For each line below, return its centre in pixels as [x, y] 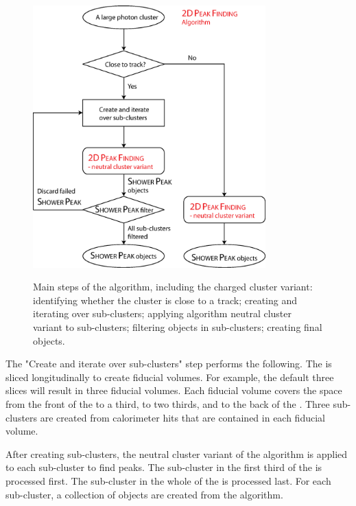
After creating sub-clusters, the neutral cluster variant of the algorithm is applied [177, 453]
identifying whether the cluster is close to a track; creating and [165, 300]
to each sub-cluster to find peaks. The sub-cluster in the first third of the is [164, 467]
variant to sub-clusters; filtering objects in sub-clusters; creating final [178, 327]
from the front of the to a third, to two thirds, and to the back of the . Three [168, 404]
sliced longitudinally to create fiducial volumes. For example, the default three [170, 377]
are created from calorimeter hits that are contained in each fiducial [182, 417]
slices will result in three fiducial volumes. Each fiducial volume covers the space [174, 390]
